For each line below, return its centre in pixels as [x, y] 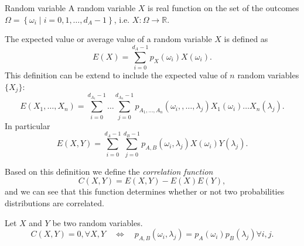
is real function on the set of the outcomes [223, 8]
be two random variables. [98, 222]
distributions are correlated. [54, 202]
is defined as [246, 39]
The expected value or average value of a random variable [108, 39]
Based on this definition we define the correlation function [109, 171]
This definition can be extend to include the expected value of [116, 75]
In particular [28, 125]
